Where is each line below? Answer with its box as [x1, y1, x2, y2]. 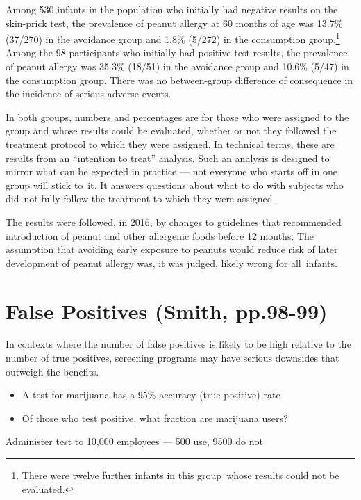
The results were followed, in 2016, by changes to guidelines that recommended [6, 214, 342, 229]
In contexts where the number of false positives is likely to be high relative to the [6, 337, 351, 351]
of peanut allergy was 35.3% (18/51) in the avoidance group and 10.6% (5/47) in [6, 59, 349, 74]
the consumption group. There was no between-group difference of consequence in [6, 72, 353, 87]
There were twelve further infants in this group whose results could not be [22, 468, 339, 483]
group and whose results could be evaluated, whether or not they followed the [6, 123, 337, 138]
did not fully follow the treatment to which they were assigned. [6, 191, 276, 206]
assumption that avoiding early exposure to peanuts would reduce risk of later [6, 242, 338, 257]
